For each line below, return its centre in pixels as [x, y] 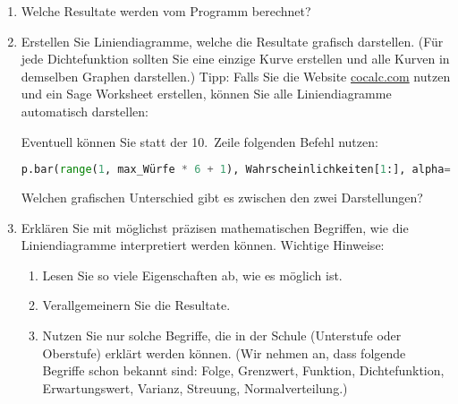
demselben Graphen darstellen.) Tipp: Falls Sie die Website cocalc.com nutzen [236, 76]
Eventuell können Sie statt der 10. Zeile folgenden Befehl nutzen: [199, 141]
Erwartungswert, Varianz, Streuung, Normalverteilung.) [195, 387]
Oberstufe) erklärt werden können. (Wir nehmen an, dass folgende [224, 352]
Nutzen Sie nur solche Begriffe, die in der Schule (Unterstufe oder [222, 335]
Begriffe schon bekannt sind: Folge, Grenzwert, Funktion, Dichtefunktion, [243, 370]
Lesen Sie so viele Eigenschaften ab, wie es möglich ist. [192, 275]
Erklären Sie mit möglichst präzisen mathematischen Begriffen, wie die [215, 227]
